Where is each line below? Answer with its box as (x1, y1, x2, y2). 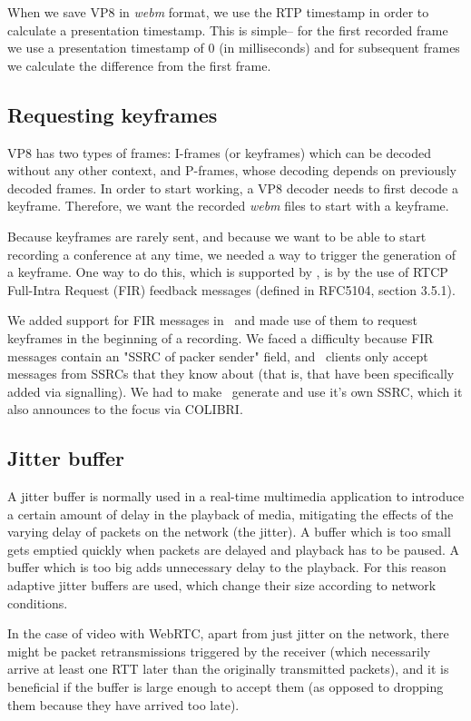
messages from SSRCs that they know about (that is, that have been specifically (7, 364, 455, 383)
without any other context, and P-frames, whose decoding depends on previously (7, 161, 456, 180)
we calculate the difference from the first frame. (7, 55, 271, 74)
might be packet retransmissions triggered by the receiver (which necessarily (7, 641, 431, 660)
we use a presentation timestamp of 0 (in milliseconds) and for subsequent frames (7, 38, 460, 57)
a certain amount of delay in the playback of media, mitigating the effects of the (7, 504, 454, 523)
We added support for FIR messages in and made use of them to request (7, 311, 418, 330)
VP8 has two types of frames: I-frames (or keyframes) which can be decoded (7, 143, 431, 162)
